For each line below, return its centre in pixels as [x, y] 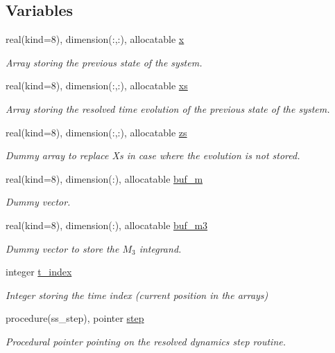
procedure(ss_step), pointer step [75, 318]
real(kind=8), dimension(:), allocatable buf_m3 [107, 225]
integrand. [160, 248]
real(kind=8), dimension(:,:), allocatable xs [97, 85]
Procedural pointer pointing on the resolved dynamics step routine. [146, 341]
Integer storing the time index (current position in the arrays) [137, 295]
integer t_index [39, 272]
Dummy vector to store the [62, 248]
